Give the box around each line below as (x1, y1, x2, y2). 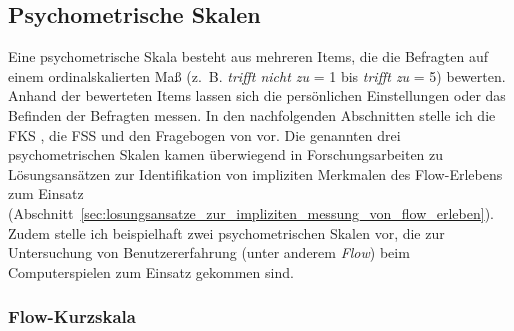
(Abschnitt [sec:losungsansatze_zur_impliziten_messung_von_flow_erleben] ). (8, 202, 494, 223)
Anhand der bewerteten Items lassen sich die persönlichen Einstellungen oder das (8, 85, 506, 106)
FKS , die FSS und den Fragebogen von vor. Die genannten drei (8, 124, 401, 145)
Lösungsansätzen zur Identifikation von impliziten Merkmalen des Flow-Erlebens (8, 163, 503, 184)
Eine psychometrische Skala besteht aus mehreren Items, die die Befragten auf (8, 46, 489, 67)
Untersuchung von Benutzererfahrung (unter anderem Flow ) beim (8, 242, 410, 263)
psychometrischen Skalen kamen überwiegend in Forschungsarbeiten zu (8, 144, 444, 165)
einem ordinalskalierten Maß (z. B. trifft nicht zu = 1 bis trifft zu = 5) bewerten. (8, 65, 506, 86)
